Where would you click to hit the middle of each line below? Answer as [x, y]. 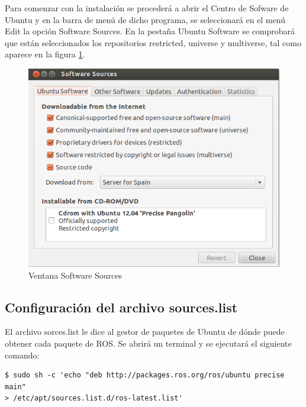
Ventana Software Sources [75, 275]
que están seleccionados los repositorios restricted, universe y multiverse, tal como [153, 42]
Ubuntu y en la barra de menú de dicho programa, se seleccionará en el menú [145, 19]
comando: [22, 355]
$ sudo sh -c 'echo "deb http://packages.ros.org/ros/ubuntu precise [145, 375]
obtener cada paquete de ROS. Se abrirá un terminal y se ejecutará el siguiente [148, 343]
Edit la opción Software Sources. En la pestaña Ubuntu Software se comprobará [150, 31]
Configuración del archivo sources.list [121, 307]
